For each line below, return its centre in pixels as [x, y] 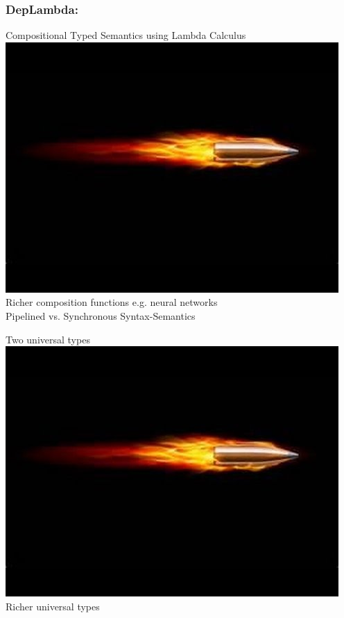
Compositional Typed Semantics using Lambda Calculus [126, 35]
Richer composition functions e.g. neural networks [112, 302]
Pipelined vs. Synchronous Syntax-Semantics [101, 316]
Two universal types [48, 339]
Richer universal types [53, 606]
